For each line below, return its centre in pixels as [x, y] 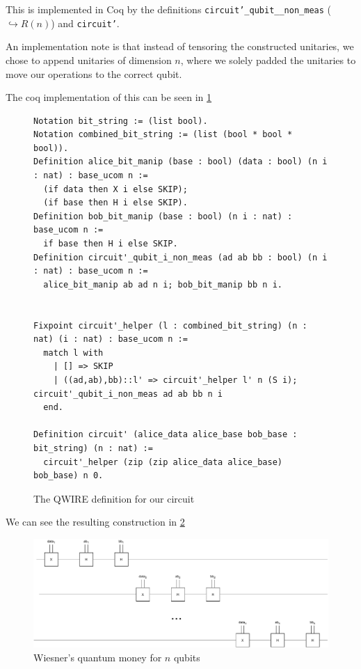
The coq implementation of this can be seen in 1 [109, 97]
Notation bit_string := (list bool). [121, 121]
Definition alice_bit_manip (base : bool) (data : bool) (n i [180, 162]
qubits [187, 657]
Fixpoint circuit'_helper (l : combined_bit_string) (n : [170, 325]
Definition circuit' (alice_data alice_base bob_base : [166, 435]
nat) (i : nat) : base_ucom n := [111, 339]
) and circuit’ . [85, 23]
